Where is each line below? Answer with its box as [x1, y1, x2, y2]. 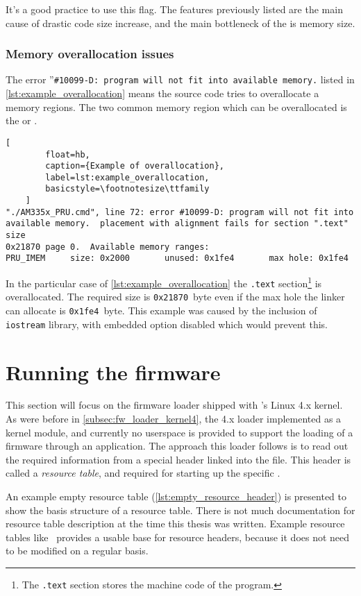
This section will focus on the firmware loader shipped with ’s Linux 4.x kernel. [6, 398, 343, 412]
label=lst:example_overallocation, [45, 172, 210, 182]
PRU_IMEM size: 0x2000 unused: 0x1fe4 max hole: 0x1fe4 [6, 253, 349, 264]
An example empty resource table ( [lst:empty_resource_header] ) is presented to [6, 489, 346, 504]
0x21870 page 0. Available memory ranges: [6, 241, 210, 252]
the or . [6, 113, 37, 128]
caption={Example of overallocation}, [45, 161, 224, 171]
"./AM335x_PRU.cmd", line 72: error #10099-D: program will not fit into [6, 207, 354, 217]
